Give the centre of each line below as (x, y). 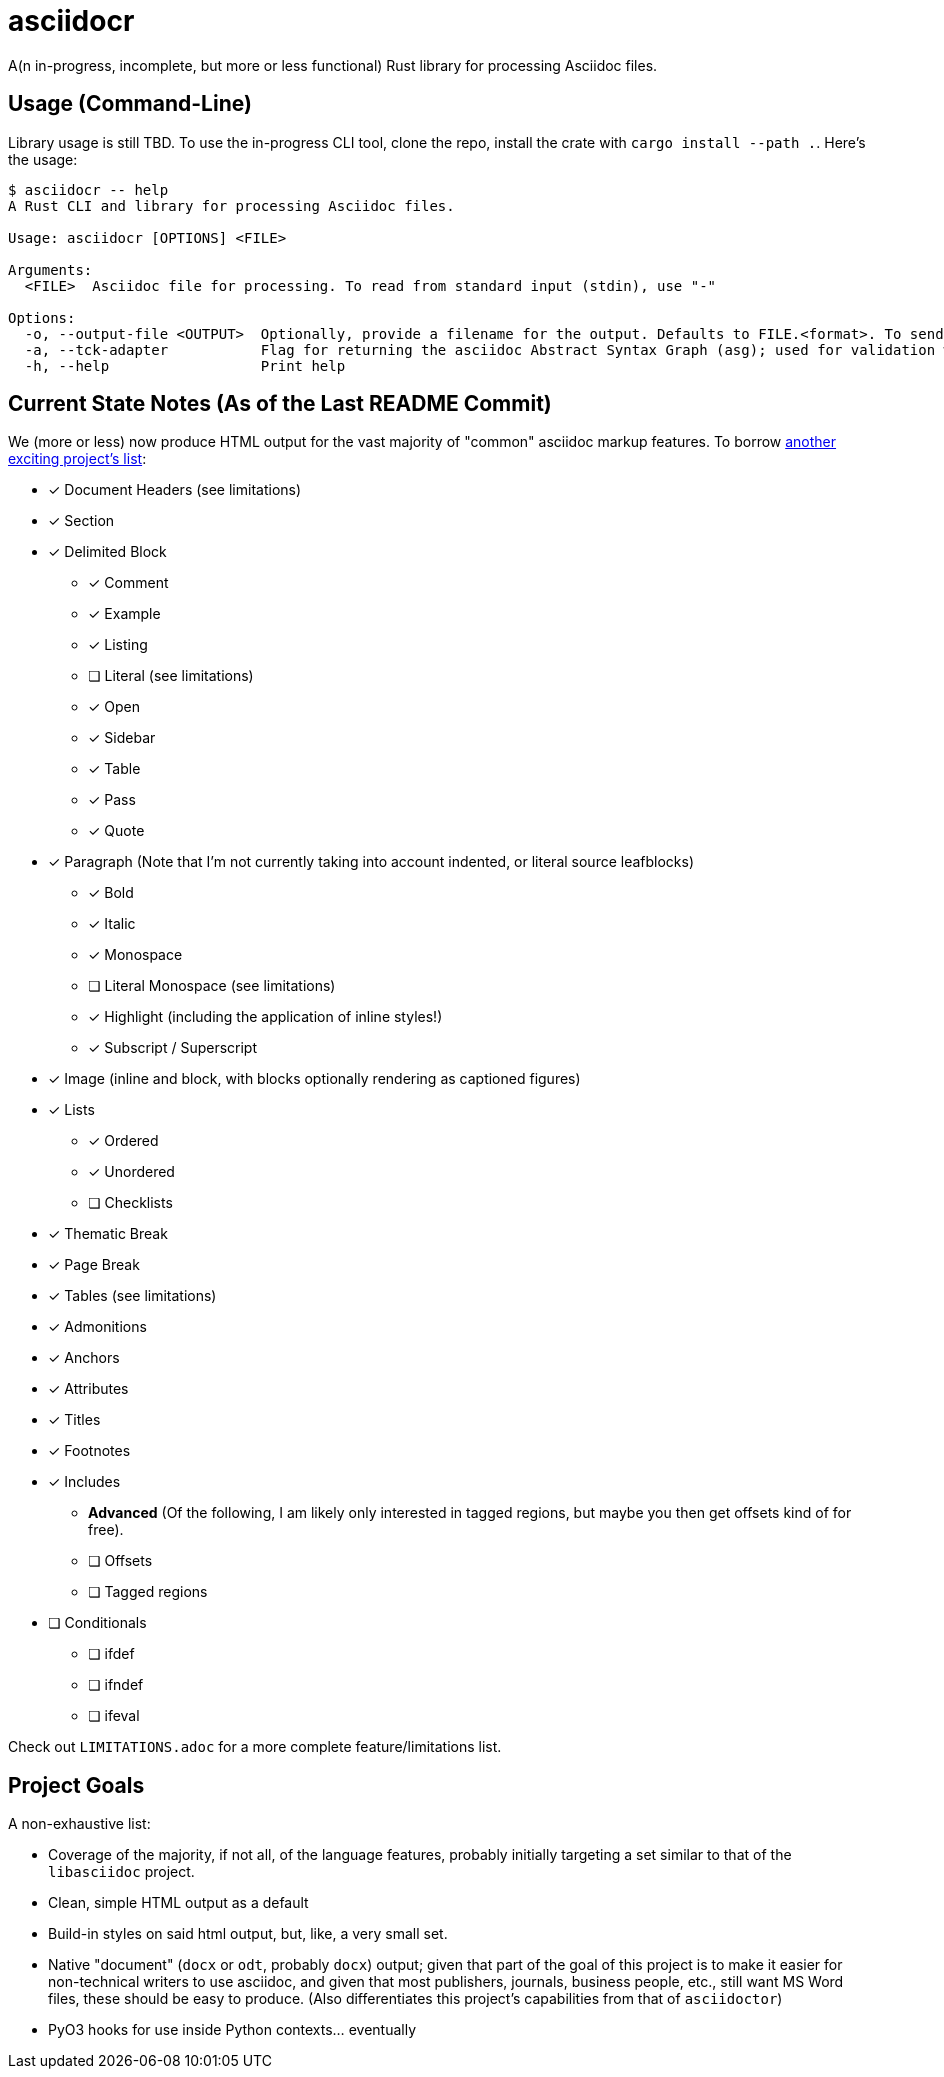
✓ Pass (112, 800)
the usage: (43, 159)
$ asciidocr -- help (88, 189)
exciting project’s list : (77, 459)
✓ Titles (74, 1420)
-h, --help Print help (185, 365)
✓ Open (114, 707)
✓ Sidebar (122, 738)
